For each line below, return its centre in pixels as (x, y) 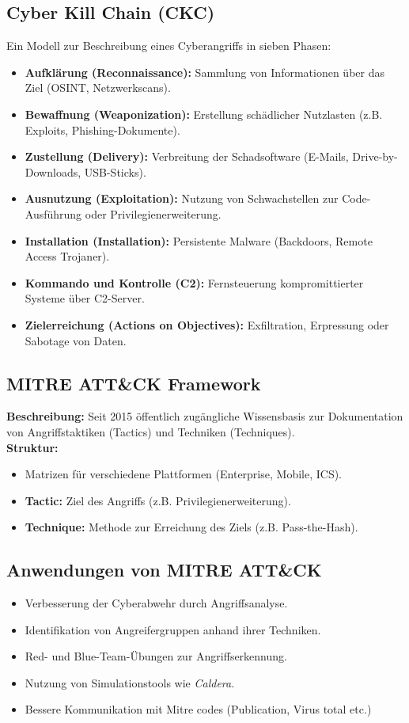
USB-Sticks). (115, 171)
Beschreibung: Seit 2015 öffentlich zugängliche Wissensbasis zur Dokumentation (205, 416)
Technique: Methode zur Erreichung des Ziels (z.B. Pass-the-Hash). (191, 527)
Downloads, (53, 171)
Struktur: (32, 447)
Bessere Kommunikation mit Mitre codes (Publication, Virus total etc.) (198, 709)
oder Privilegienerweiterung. (153, 213)
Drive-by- (375, 156)
